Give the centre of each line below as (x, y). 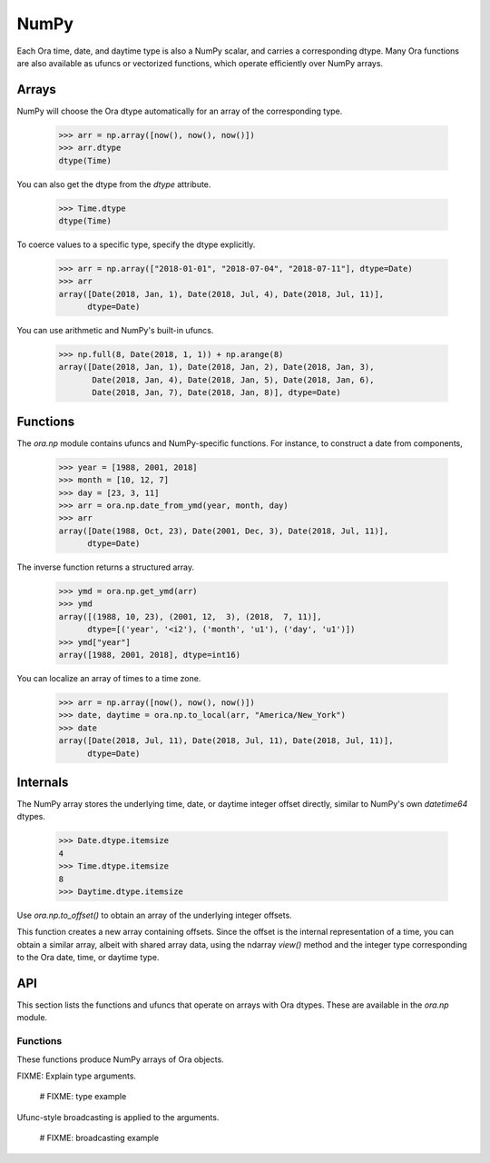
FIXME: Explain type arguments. (76, 1076)
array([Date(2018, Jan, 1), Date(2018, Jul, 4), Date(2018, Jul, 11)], (221, 294)
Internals (43, 782)
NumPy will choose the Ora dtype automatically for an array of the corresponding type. (180, 111)
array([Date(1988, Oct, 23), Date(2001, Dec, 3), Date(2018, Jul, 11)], (224, 531)
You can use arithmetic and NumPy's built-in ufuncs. (115, 331)
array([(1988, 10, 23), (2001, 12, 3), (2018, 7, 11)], (190, 616)
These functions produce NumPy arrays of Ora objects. (120, 1059)
